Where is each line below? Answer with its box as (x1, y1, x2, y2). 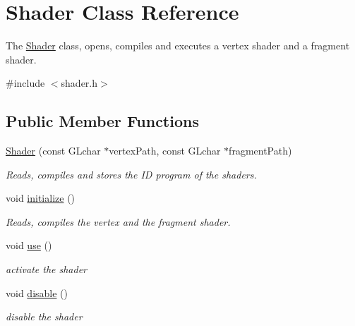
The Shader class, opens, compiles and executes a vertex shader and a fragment (6, 38, 350, 53)
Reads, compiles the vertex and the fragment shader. (6, 214, 231, 229)
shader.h (61, 76, 98, 90)
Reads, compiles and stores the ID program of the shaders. (6, 167, 257, 181)
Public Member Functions (6, 110, 199, 132)
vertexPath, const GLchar (109, 143, 221, 158)
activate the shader (6, 262, 88, 277)
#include (6, 76, 45, 90)
